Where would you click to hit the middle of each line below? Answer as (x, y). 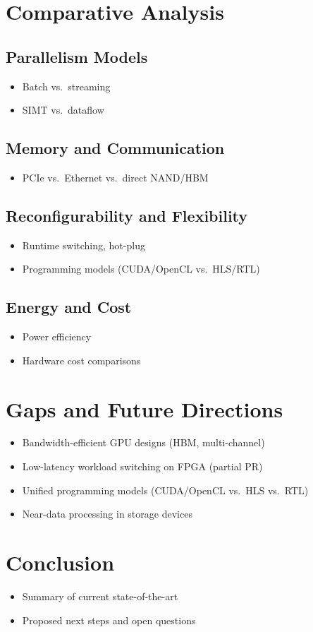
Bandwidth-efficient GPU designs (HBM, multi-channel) (143, 442)
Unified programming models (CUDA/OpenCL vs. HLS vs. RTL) (165, 490)
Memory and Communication (115, 148)
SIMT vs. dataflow (63, 110)
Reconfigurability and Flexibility (127, 215)
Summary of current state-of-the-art (100, 596)
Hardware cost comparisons (81, 360)
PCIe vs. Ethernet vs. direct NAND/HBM (115, 177)
